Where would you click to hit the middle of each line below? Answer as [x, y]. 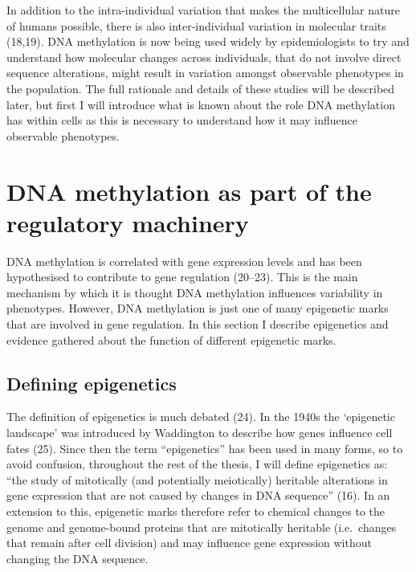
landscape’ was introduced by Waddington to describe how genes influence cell [200, 433]
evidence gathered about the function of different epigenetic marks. [171, 339]
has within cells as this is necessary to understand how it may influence [182, 120]
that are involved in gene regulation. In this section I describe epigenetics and [198, 324]
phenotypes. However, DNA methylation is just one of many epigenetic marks [198, 308]
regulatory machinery [128, 222]
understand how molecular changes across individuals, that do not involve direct [204, 57]
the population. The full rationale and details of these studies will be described [201, 88]
